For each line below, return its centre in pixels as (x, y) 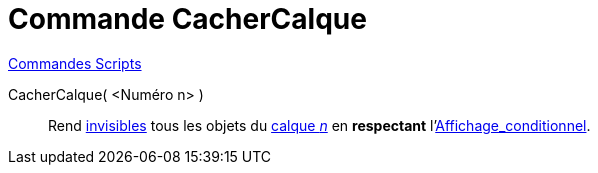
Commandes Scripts (75, 63)
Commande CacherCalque (187, 19)
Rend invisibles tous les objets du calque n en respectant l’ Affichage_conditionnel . (319, 125)
